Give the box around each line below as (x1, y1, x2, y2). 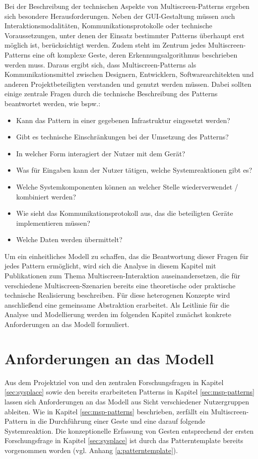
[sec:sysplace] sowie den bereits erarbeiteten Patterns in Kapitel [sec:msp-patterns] (4, 387, 255, 397)
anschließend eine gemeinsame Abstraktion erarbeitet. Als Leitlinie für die (4, 299, 230, 310)
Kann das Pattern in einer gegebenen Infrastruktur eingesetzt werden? (16, 115, 230, 125)
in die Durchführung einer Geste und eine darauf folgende (30, 416, 205, 426)
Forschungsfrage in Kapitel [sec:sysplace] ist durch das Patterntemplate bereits (4, 435, 244, 446)
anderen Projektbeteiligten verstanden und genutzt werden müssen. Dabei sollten (4, 78, 252, 89)
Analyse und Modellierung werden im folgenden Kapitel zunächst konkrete (4, 309, 231, 320)
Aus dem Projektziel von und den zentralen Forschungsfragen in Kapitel (4, 377, 224, 387)
